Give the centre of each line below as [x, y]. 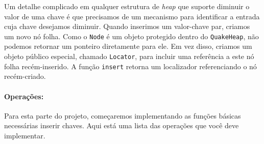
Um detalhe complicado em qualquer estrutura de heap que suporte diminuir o [127, 6]
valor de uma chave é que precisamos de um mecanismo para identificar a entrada [132, 16]
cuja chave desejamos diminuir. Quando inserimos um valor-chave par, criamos [127, 26]
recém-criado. [25, 76]
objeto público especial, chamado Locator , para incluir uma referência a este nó [129, 56]
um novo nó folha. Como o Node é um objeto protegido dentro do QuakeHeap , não [131, 36]
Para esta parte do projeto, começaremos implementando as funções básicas [123, 115]
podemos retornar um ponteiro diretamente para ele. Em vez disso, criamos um [128, 46]
